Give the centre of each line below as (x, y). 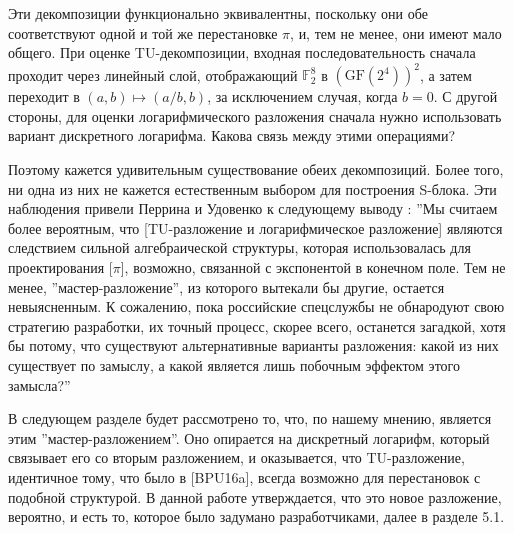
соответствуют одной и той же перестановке (143, 32)
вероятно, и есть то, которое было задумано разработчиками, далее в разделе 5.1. (256, 516)
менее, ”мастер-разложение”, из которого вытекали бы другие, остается (226, 286)
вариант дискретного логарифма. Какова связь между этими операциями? (232, 135)
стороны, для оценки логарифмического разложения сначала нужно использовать (255, 115)
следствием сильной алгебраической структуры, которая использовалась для (239, 247)
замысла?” (39, 384)
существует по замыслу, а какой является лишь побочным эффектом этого (234, 365)
